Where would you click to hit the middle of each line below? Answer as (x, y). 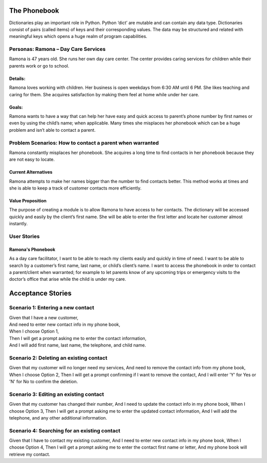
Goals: (16, 107)
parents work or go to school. (39, 66)
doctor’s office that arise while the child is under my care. (67, 279)
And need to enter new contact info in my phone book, (65, 324)
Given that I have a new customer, (44, 317)
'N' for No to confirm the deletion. (44, 382)
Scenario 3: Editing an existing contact (57, 394)
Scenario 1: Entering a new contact (52, 308)
